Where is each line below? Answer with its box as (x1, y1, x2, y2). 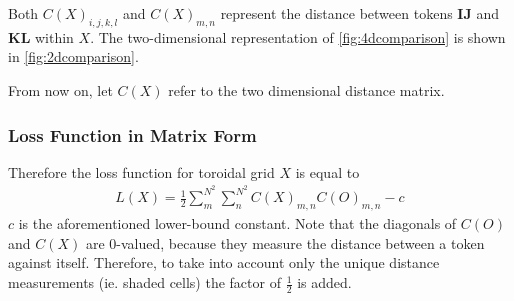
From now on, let (8, 79, 113, 100)
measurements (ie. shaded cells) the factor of (8, 272, 281, 293)
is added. (297, 272, 352, 293)
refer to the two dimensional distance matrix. (168, 79, 445, 100)
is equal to (295, 161, 360, 182)
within (34, 26, 74, 47)
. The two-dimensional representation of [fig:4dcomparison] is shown (90, 26, 506, 47)
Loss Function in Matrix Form (8, 122, 257, 147)
